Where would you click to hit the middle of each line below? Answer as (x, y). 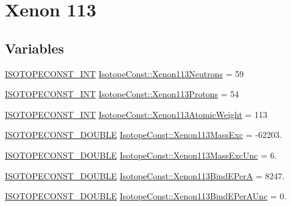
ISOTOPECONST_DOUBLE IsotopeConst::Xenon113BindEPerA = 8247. (145, 175)
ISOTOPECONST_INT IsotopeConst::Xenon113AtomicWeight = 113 (136, 114)
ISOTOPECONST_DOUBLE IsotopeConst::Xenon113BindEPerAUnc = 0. (146, 196)
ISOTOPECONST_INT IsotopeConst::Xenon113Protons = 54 (122, 94)
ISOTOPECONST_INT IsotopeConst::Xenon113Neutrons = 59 (124, 73)
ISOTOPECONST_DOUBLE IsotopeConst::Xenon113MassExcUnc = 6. (141, 155)
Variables (35, 48)
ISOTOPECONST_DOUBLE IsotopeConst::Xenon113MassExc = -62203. (143, 135)
